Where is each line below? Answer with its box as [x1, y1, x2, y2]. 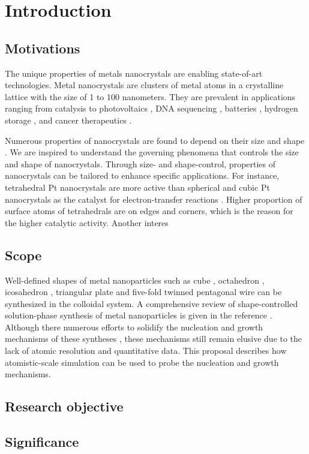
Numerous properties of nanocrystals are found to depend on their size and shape [5, 134, 305, 146]
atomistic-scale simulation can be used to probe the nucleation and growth [5, 356, 279, 368]
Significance [5, 432, 79, 451]
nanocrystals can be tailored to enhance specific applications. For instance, [5, 169, 280, 182]
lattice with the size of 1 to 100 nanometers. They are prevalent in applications [5, 90, 296, 103]
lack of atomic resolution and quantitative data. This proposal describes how [5, 344, 287, 357]
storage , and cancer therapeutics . [5, 113, 132, 126]
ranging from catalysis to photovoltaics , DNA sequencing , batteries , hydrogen [5, 102, 298, 115]
